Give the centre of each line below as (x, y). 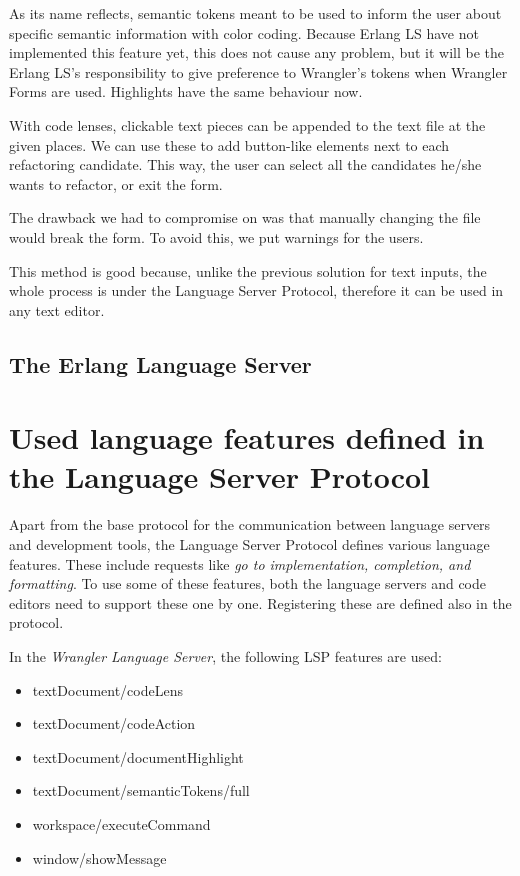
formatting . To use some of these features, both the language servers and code (248, 583)
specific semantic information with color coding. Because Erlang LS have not (244, 32)
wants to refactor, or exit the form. (116, 183)
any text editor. (57, 309)
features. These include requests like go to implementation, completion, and (240, 563)
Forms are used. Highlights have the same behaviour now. (186, 91)
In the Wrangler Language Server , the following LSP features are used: (225, 655)
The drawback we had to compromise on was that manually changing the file (245, 217)
